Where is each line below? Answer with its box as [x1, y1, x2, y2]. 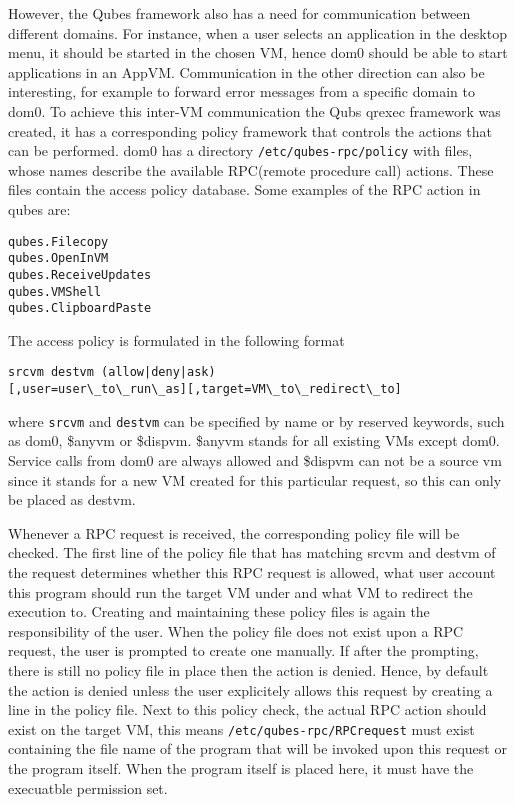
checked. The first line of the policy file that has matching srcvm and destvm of [8, 542, 496, 563]
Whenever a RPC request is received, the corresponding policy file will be [8, 522, 460, 543]
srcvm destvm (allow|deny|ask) [8, 365, 216, 380]
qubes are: [8, 199, 71, 219]
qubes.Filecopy [8, 234, 109, 249]
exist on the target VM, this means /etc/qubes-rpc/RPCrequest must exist [8, 718, 475, 739]
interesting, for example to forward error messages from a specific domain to [8, 81, 475, 102]
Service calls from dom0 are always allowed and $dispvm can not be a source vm [8, 450, 502, 471]
